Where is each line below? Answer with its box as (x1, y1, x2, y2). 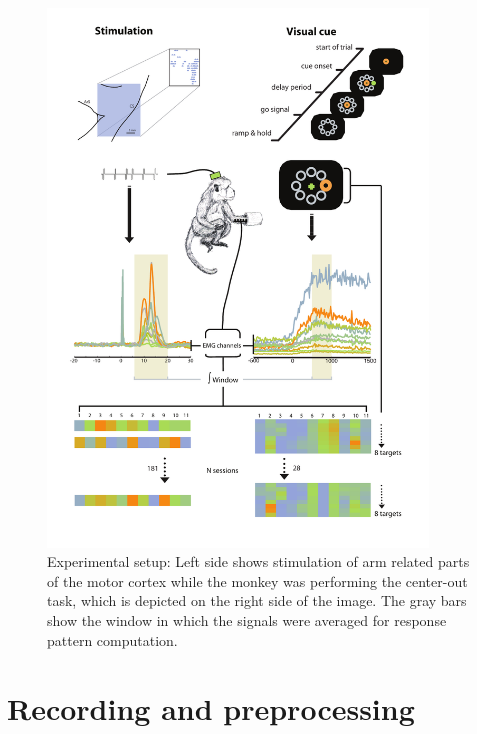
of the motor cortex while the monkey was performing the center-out (47, 570, 468, 591)
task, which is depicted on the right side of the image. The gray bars (47, 590, 467, 611)
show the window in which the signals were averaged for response (47, 610, 447, 631)
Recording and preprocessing (7, 688, 415, 729)
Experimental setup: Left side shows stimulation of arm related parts (47, 551, 470, 572)
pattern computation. (47, 629, 178, 650)
